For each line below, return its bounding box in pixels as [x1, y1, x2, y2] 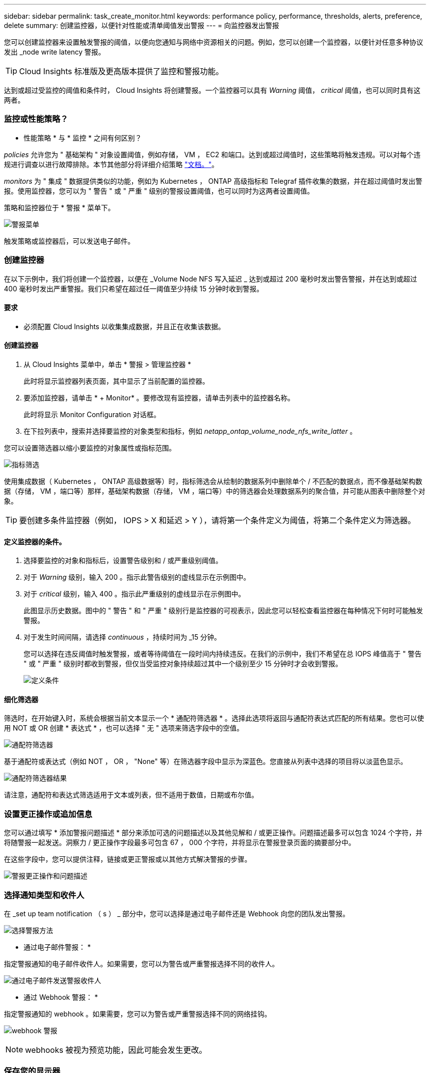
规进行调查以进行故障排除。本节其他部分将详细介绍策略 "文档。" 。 [4, 160, 218, 169]
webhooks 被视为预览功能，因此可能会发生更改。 [25, 1045, 207, 1055]
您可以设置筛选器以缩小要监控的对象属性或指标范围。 [4, 443, 176, 452]
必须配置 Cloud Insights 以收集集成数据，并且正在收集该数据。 [24, 322, 225, 331]
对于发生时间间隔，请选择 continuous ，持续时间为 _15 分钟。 [24, 633, 221, 642]
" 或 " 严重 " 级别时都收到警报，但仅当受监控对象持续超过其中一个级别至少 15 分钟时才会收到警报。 [24, 659, 343, 668]
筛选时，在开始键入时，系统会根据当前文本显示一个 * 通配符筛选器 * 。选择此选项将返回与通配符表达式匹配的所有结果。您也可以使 [4, 714, 424, 723]
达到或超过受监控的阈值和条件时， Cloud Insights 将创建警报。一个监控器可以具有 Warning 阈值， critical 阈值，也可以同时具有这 [4, 86, 421, 94]
